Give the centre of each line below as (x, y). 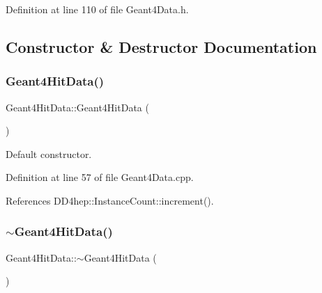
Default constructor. (49, 153)
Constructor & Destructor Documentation (161, 46)
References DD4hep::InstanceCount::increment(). (110, 200)
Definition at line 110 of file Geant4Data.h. (97, 9)
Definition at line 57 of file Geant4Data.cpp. (100, 177)
